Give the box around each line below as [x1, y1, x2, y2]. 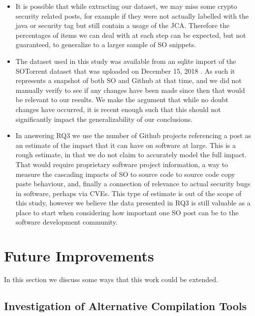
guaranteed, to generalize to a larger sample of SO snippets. [15, 39, 196, 50]
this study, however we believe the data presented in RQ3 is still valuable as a [15, 198, 251, 208]
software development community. [15, 217, 118, 227]
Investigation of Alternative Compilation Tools [4, 298, 247, 314]
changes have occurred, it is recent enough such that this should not [15, 104, 221, 114]
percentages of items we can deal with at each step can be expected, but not [15, 29, 246, 40]
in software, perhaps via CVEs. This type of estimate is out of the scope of [15, 188, 242, 198]
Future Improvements [4, 246, 154, 266]
